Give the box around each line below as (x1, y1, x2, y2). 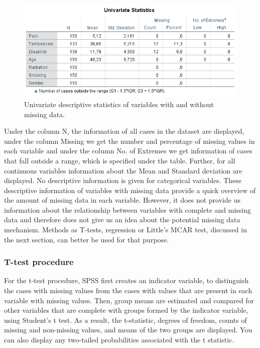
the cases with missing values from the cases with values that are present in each (4, 285, 252, 296)
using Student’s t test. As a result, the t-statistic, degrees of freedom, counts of (4, 314, 247, 325)
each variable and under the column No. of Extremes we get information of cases (4, 145, 252, 156)
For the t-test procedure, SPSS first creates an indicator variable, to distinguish (4, 275, 249, 286)
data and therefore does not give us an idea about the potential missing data (4, 214, 240, 225)
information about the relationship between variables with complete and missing (4, 204, 251, 215)
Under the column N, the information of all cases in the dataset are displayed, (4, 126, 244, 136)
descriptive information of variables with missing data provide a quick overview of (4, 185, 256, 195)
